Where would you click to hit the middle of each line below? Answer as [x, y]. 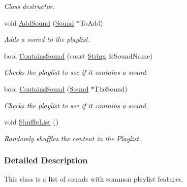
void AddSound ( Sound [39, 22]
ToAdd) [92, 22]
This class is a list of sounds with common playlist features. [94, 178]
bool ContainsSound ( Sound [46, 88]
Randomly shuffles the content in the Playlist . [73, 138]
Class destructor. [30, 6]
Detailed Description [46, 160]
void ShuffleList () [31, 122]
